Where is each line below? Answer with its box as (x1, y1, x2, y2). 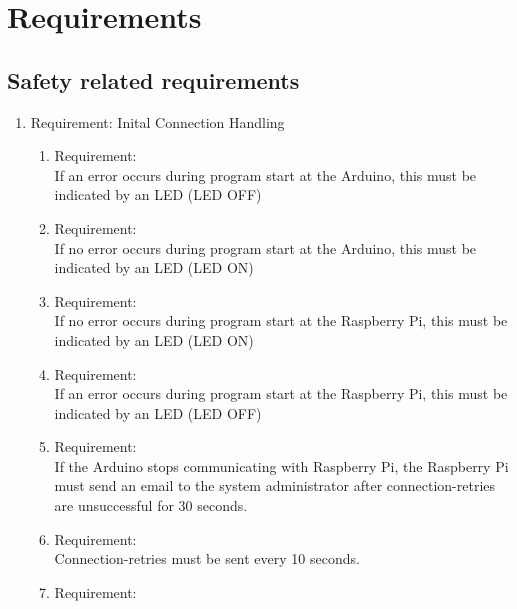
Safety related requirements (7, 64, 300, 95)
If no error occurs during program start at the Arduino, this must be (54, 237, 477, 258)
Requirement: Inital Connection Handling (30, 111, 285, 132)
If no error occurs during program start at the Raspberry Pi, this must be (54, 310, 508, 331)
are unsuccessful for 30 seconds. (54, 495, 248, 516)
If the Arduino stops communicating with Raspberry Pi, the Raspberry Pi (54, 455, 509, 476)
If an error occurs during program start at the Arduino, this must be (54, 164, 477, 185)
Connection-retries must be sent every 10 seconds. (54, 548, 360, 569)
